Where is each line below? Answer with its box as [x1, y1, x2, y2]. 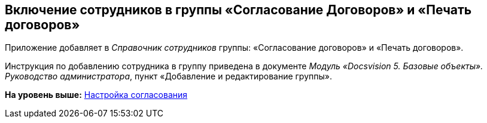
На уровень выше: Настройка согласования [5, 90, 188, 100]
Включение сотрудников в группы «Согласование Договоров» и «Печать [5, 2, 472, 17]
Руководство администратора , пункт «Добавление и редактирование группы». [5, 71, 332, 82]
